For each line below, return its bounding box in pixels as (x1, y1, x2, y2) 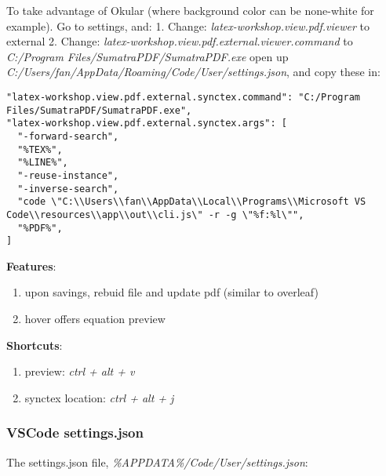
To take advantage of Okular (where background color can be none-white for (6, 2, 374, 18)
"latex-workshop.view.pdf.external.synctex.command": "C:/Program (6, 91, 361, 103)
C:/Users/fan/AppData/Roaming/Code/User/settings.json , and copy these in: (6, 64, 381, 80)
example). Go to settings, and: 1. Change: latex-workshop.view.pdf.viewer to (6, 17, 370, 34)
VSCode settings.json (6, 423, 144, 442)
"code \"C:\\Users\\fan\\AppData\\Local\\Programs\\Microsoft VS (17, 196, 366, 208)
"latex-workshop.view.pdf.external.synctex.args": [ (6, 118, 287, 129)
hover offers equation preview (24, 311, 166, 327)
